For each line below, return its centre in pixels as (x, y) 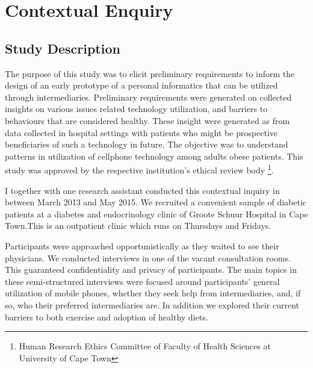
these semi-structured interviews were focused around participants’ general (142, 281)
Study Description (63, 48)
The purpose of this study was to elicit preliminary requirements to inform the (150, 73)
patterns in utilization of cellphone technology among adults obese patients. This (154, 156)
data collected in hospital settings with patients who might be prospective (141, 132)
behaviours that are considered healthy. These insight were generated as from (147, 120)
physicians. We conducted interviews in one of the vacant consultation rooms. (148, 257)
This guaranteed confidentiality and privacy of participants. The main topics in (151, 270)
